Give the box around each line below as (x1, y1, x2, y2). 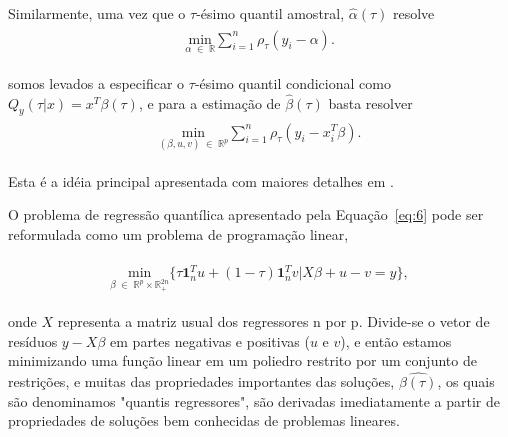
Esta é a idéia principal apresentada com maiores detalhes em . (8, 170, 394, 191)
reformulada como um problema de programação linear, (8, 223, 349, 244)
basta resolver (328, 92, 413, 113)
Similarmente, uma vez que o (8, 3, 186, 23)
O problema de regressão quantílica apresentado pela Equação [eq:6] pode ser (8, 204, 484, 225)
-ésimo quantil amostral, (196, 3, 345, 23)
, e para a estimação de (138, 92, 281, 113)
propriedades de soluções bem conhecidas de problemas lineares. (8, 410, 400, 431)
